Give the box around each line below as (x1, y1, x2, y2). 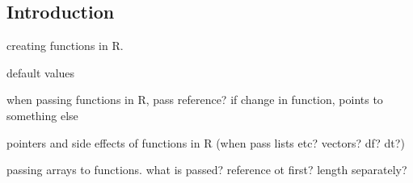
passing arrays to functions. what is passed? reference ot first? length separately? (6, 161, 407, 178)
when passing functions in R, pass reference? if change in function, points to (6, 91, 383, 108)
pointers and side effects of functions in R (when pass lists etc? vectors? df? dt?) (6, 134, 405, 151)
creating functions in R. (6, 37, 124, 54)
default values (6, 64, 75, 81)
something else (6, 106, 78, 123)
